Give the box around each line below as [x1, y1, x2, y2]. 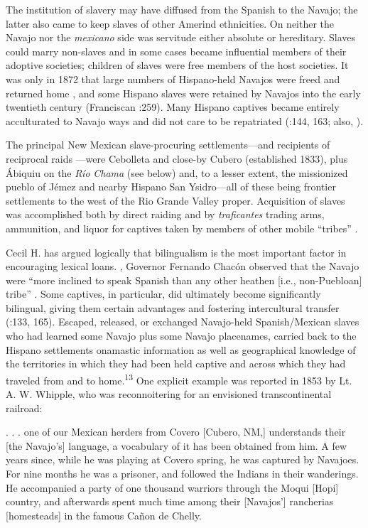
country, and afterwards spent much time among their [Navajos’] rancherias [6, 494, 334, 509]
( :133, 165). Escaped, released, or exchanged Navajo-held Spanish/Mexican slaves [6, 314, 359, 329]
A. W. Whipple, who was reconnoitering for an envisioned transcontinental [6, 387, 332, 402]
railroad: [6, 400, 43, 415]
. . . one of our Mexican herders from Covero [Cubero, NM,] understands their [6, 424, 346, 439]
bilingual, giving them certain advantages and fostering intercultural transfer [6, 300, 340, 315]
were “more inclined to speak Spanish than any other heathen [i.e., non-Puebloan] [6, 272, 362, 287]
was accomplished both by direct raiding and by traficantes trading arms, [6, 207, 325, 222]
